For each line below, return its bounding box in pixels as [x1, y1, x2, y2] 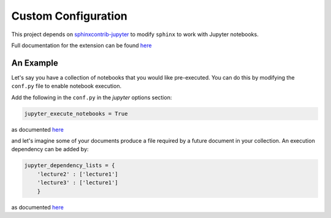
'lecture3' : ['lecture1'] [37, 179, 119, 186]
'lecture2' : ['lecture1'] [37, 170, 119, 178]
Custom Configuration [11, 9, 128, 23]
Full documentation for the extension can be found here [11, 42, 152, 49]
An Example [11, 58, 58, 68]
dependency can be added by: [11, 146, 89, 153]
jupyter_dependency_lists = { [24, 162, 115, 169]
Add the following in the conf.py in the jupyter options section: [11, 94, 172, 101]
